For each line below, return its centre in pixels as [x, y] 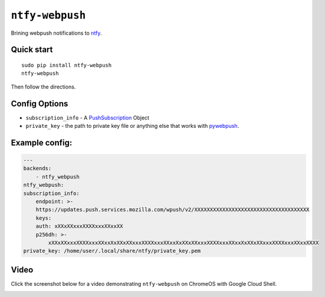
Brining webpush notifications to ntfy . [56, 33]
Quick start [32, 50]
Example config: [42, 142]
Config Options [40, 103]
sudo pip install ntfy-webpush [67, 65]
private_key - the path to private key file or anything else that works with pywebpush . [132, 126]
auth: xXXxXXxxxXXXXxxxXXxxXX [79, 226]
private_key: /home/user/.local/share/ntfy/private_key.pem [112, 251]
